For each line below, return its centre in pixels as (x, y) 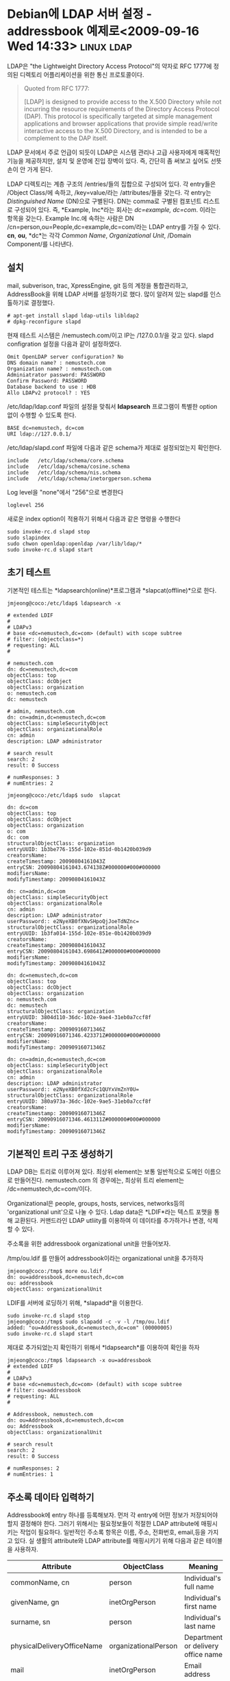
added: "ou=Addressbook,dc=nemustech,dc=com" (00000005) (90, 1328)
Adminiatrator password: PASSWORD (56, 374)
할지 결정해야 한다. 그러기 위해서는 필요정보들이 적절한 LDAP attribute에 (103, 1524)
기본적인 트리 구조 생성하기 (60, 1154)
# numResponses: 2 (33, 1468)
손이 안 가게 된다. (30, 169)
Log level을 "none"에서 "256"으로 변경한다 (65, 492)
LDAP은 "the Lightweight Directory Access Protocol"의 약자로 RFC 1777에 (110, 66)
